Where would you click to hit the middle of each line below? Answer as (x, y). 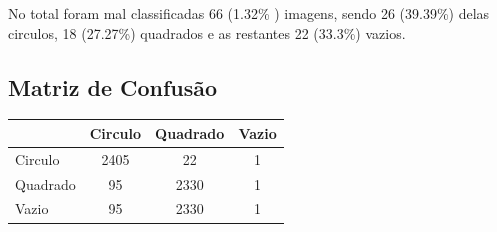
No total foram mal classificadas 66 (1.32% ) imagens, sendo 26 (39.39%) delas (249, 13)
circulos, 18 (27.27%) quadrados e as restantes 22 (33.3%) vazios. (207, 32)
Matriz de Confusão (113, 86)
